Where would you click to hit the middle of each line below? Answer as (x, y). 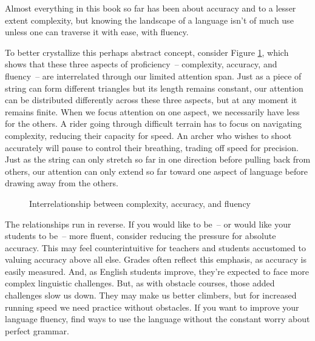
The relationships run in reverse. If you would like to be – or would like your (148, 224)
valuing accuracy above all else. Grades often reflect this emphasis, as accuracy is (156, 259)
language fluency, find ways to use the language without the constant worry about (157, 319)
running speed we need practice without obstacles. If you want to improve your (152, 307)
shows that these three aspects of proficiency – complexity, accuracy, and (141, 64)
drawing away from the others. (62, 183)
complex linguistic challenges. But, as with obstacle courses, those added (140, 283)
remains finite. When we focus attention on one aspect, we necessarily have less (152, 111)
